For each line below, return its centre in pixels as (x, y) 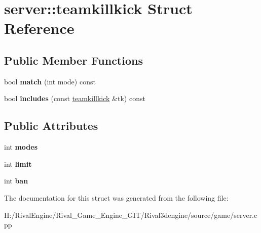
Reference (39, 28)
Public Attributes (51, 126)
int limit (18, 164)
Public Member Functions (73, 60)
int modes (21, 147)
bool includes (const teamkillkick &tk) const (75, 98)
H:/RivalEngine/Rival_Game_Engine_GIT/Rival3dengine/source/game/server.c (131, 215)
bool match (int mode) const (50, 81)
